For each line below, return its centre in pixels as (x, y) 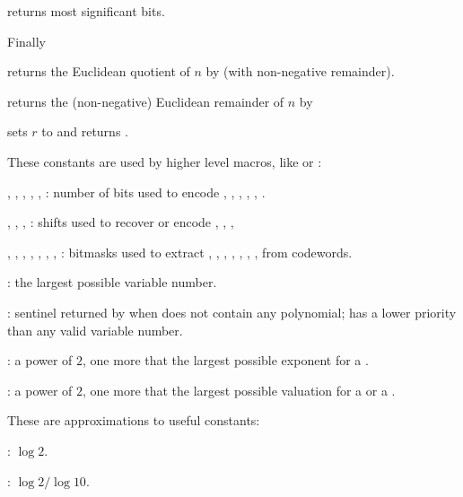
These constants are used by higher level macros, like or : (165, 161)
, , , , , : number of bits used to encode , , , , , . (136, 192)
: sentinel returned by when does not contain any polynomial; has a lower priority (232, 312)
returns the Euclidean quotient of (99, 71)
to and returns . (85, 131)
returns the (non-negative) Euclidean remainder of (146, 101)
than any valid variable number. (95, 330)
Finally (26, 41)
